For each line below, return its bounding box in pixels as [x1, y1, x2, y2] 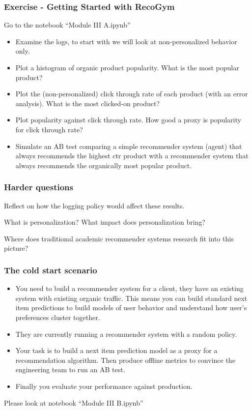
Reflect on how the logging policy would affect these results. [4, 200, 185, 210]
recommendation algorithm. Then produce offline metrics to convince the [15, 354, 235, 365]
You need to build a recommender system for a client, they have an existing [15, 283, 244, 294]
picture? [4, 243, 28, 253]
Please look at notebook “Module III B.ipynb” [4, 397, 143, 408]
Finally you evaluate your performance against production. [15, 381, 193, 391]
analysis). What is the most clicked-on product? [15, 98, 160, 108]
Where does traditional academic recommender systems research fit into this [4, 233, 234, 243]
